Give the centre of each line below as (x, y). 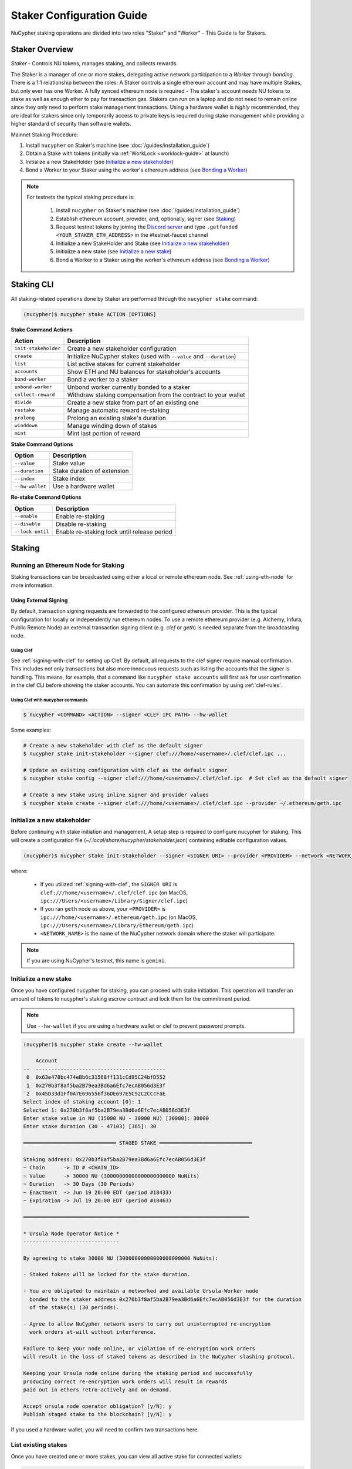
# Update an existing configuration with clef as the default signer (125, 770)
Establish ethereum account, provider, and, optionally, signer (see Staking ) (146, 219)
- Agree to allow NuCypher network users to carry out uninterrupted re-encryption (147, 1324)
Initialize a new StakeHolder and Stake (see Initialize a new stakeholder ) (143, 243)
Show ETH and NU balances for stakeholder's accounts (144, 371)
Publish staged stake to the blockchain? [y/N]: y (98, 1414)
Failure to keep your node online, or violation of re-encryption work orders (139, 1349)
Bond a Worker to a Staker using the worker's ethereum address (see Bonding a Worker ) (163, 260)
